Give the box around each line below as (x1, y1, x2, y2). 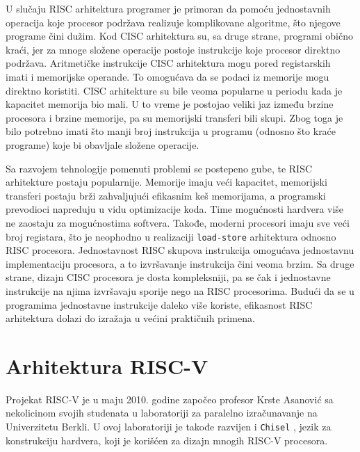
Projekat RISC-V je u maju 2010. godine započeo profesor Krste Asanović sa (6, 392, 334, 406)
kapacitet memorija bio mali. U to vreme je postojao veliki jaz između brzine (6, 97, 334, 111)
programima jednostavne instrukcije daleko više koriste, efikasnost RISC (6, 297, 313, 312)
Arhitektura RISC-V (6, 351, 208, 380)
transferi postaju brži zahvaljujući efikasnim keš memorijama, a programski (6, 188, 326, 202)
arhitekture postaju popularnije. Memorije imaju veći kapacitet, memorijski (6, 175, 327, 189)
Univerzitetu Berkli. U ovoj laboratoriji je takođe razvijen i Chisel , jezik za (6, 419, 332, 434)
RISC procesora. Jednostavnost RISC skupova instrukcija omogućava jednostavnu (6, 243, 354, 257)
